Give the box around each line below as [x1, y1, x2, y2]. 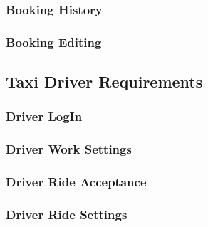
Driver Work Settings [6, 140, 132, 158]
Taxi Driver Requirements [6, 70, 203, 93]
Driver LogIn [6, 107, 83, 125]
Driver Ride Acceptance [6, 173, 147, 191]
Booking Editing [6, 33, 102, 51]
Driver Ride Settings [6, 205, 128, 223]
